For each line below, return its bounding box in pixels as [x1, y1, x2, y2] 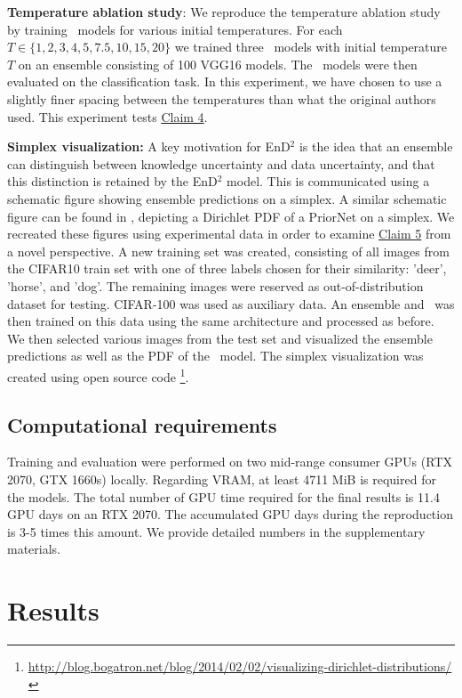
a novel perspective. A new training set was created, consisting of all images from [7, 241, 450, 260]
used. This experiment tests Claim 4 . [7, 107, 208, 126]
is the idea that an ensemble [299, 137, 453, 156]
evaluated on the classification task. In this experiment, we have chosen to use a [7, 72, 442, 91]
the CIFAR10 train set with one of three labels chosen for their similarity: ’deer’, [7, 259, 447, 278]
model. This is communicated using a [227, 172, 430, 191]
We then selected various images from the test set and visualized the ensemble [7, 329, 433, 347]
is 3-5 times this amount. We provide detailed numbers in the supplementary [7, 522, 426, 540]
